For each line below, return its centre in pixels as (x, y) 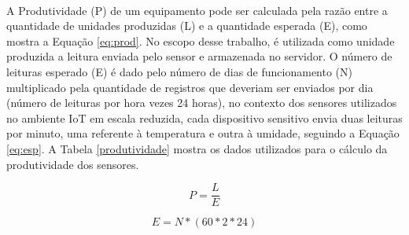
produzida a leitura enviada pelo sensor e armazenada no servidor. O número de (199, 56)
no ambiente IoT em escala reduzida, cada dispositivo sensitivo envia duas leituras (204, 117)
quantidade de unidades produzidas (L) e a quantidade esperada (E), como (187, 26)
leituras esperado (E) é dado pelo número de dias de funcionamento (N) (179, 71)
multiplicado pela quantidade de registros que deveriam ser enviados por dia (190, 87)
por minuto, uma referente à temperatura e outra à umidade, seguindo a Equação (203, 133)
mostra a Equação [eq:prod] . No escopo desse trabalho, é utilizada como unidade (201, 40)
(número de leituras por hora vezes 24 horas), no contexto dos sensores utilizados (202, 103)
